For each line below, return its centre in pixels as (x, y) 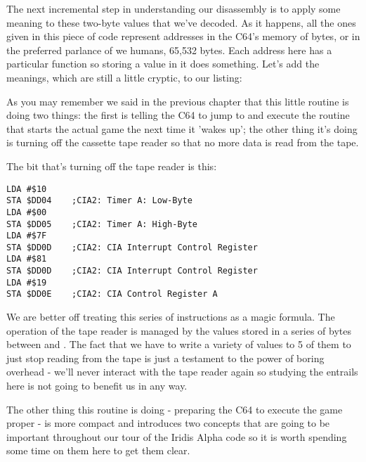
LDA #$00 (27, 212)
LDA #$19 (27, 282)
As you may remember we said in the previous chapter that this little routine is (178, 101)
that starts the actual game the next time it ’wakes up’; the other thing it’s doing (182, 128)
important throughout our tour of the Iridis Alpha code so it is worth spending (177, 436)
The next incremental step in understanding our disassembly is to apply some (174, 8)
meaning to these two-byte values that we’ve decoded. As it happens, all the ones (181, 22)
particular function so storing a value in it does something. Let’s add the (163, 64)
